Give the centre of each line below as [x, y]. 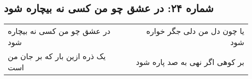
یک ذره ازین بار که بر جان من [57, 56]
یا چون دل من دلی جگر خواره [195, 31]
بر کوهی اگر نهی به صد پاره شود [190, 62]
